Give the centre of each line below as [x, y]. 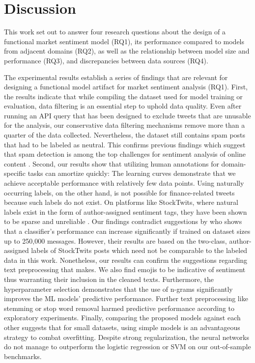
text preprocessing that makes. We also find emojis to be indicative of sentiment [125, 269]
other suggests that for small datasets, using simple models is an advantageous [122, 327]
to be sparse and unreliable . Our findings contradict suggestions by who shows [123, 221]
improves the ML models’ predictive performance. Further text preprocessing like [126, 298]
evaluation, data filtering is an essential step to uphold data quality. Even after [123, 106]
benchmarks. [23, 356]
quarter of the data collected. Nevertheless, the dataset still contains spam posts [125, 135]
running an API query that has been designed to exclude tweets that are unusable [127, 115]
